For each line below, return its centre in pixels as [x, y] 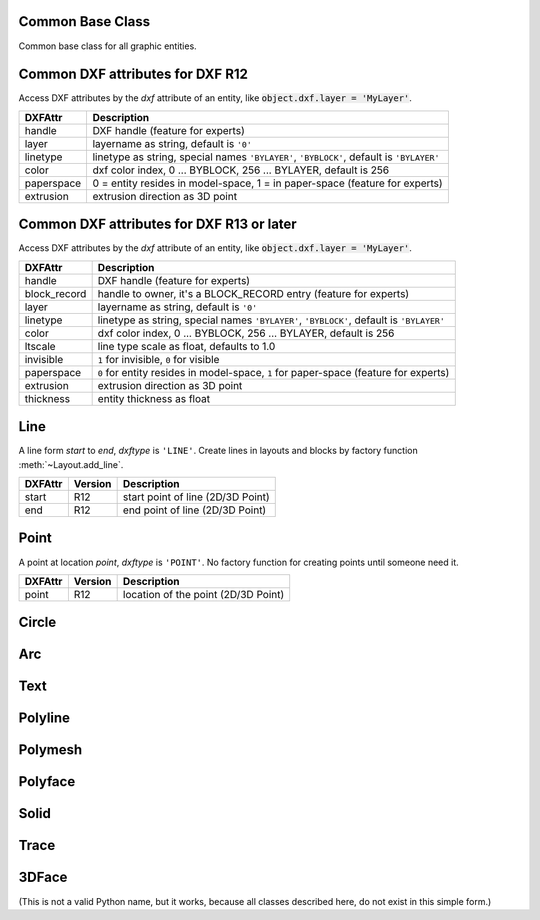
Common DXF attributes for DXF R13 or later [157, 224]
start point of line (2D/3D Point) [196, 497]
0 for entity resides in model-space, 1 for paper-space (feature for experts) [273, 372]
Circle [37, 622]
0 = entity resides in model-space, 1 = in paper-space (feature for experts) [268, 183]
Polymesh [50, 750]
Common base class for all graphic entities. [107, 46]
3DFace [43, 877]
